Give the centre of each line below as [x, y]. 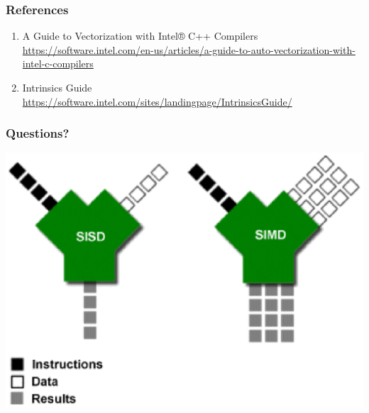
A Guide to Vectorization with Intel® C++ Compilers [140, 36]
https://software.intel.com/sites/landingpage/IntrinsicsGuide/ [157, 101]
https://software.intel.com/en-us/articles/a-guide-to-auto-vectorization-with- [189, 49]
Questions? [38, 133]
